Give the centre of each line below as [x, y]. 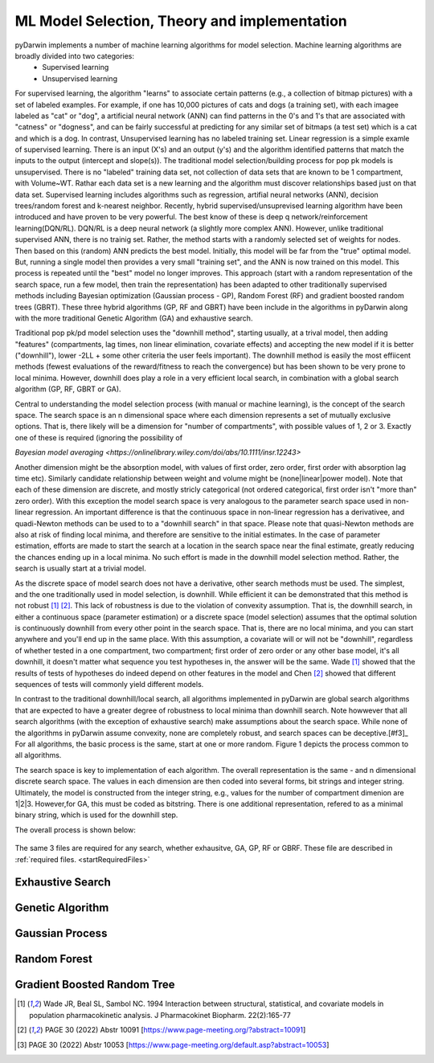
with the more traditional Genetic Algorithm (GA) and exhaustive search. [134, 318]
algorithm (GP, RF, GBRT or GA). [68, 389]
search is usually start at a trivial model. [80, 568]
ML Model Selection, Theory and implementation [181, 21]
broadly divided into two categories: [75, 55]
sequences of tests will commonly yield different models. [109, 685]
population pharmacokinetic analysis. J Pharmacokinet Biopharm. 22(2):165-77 [160, 1015]
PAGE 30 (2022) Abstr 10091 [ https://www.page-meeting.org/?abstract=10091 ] [175, 1030]
